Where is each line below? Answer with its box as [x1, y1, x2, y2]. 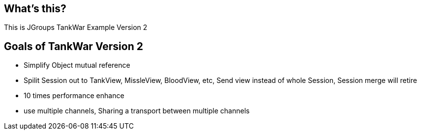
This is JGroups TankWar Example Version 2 [4, 23, 148, 32]
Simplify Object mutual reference [24, 61, 130, 70]
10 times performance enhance [24, 91, 124, 100]
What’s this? [4, 2, 66, 15]
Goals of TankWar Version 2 [4, 40, 143, 53]
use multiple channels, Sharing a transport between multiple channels [24, 107, 250, 115]
